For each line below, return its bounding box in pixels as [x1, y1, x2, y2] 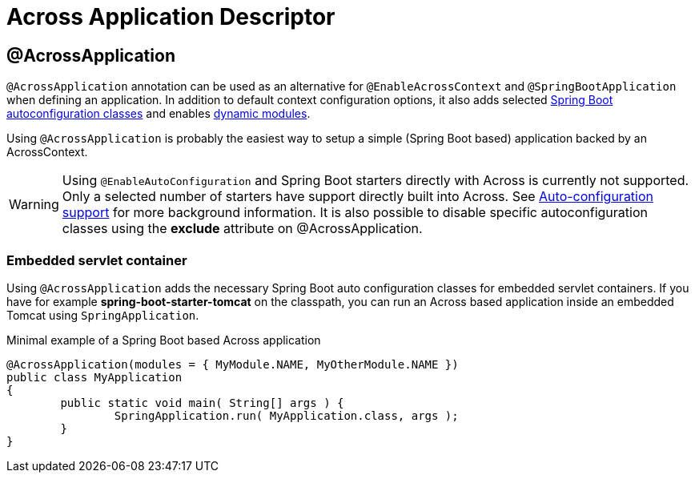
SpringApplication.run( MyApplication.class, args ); [114, 409, 459, 422]
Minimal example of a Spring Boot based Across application [6, 332, 321, 347]
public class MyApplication [6, 370, 183, 384]
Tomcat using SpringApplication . [6, 308, 199, 322]
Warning [9, 196, 59, 213]
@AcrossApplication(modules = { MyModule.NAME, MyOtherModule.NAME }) [6, 357, 459, 371]
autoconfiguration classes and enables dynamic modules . [6, 107, 311, 121]
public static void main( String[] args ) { [60, 396, 344, 409]
